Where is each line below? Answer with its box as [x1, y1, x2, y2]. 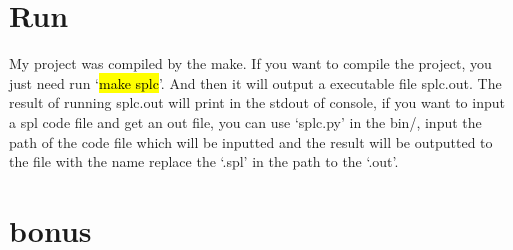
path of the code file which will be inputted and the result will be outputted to [9, 131, 493, 152]
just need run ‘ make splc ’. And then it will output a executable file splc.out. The [9, 72, 502, 93]
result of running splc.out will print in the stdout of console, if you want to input [9, 92, 505, 113]
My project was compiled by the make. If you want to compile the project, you [9, 53, 492, 74]
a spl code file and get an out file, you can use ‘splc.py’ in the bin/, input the [9, 111, 482, 132]
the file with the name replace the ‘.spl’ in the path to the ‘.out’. [9, 151, 399, 172]
